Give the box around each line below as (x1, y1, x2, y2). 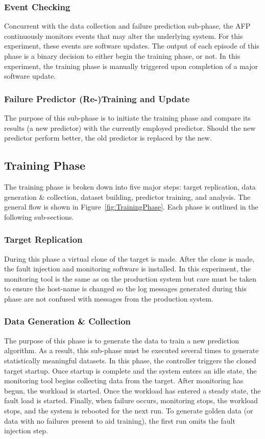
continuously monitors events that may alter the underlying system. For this (4, 30, 243, 41)
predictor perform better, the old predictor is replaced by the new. (4, 132, 212, 143)
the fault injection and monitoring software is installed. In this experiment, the (4, 263, 251, 274)
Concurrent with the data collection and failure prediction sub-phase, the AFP (4, 20, 251, 31)
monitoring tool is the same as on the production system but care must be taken (4, 273, 257, 284)
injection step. (4, 425, 49, 436)
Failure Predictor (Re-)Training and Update (4, 92, 190, 105)
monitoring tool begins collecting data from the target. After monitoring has (4, 375, 244, 386)
